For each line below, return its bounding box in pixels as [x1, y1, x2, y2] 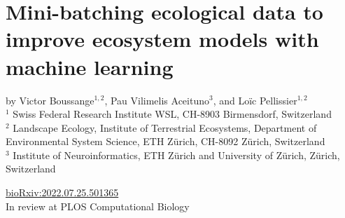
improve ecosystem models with [6, 25, 319, 53]
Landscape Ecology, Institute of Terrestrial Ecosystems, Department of [13, 120, 317, 135]
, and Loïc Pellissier [213, 93, 297, 107]
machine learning [6, 52, 174, 81]
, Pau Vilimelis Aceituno [104, 93, 209, 107]
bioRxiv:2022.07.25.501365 [6, 185, 119, 200]
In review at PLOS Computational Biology [6, 198, 190, 213]
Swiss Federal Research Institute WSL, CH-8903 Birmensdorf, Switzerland [13, 107, 332, 121]
